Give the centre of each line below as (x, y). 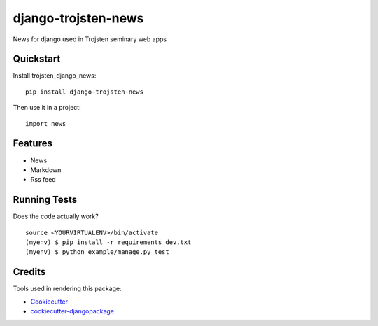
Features (33, 143)
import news (46, 123)
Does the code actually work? (56, 216)
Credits (29, 272)
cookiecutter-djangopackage (72, 311)
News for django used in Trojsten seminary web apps (90, 39)
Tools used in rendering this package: (67, 289)
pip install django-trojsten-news (84, 92)
